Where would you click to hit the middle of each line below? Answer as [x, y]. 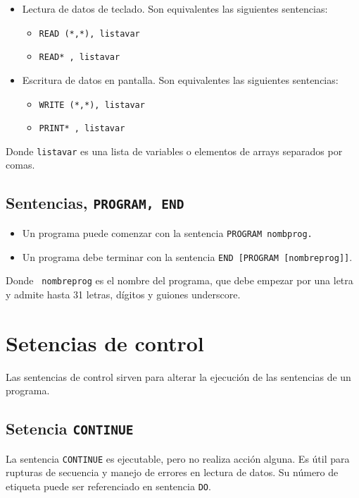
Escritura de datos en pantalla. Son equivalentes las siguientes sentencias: [180, 79]
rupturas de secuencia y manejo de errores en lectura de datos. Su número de [172, 472]
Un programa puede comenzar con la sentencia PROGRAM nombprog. [167, 232]
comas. [20, 165]
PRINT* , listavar [82, 129]
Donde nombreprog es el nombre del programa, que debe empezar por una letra [179, 280]
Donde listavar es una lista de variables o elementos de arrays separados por [174, 151]
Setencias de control [105, 342]
